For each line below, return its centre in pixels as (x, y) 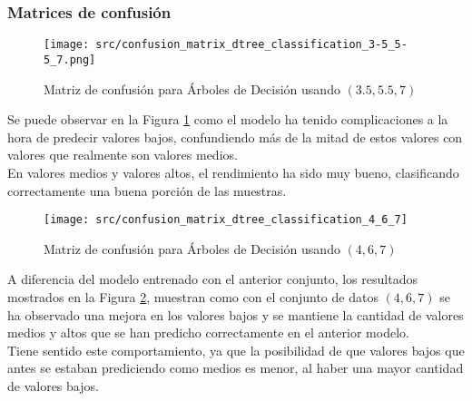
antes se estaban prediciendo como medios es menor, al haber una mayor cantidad (236, 368)
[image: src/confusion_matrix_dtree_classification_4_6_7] (226, 220)
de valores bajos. (53, 385)
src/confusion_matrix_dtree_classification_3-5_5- (251, 45)
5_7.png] (70, 59)
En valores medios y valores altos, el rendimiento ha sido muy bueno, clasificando (233, 172)
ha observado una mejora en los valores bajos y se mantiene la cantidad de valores (236, 314)
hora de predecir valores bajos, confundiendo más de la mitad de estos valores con (235, 137)
